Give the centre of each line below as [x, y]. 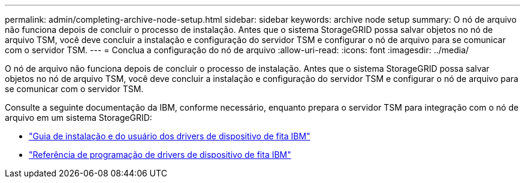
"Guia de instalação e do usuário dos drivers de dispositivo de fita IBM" [170, 136]
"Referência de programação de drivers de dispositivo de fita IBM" [160, 155]
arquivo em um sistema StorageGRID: [79, 118]
